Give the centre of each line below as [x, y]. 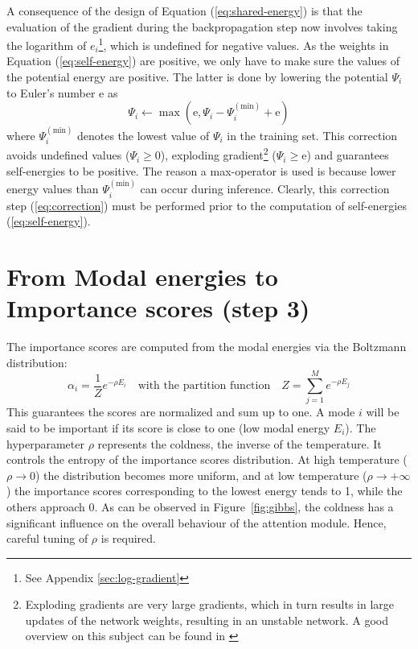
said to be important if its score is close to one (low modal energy [168, 427]
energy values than [53, 189]
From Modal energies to [142, 276]
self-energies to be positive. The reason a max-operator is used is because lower [201, 170]
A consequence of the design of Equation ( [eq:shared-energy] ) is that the [184, 10]
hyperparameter [45, 443]
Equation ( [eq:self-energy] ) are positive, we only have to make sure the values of [203, 61]
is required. [128, 538]
